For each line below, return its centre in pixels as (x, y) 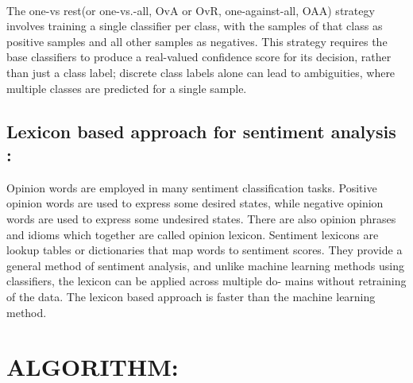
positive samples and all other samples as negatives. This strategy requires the (197, 41)
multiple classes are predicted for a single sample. (127, 88)
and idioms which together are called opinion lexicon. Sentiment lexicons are (193, 234)
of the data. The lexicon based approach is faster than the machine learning (191, 296)
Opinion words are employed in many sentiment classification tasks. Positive (192, 187)
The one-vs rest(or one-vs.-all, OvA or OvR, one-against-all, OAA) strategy (191, 10)
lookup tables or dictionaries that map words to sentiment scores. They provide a (205, 250)
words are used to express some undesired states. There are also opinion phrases (201, 218)
